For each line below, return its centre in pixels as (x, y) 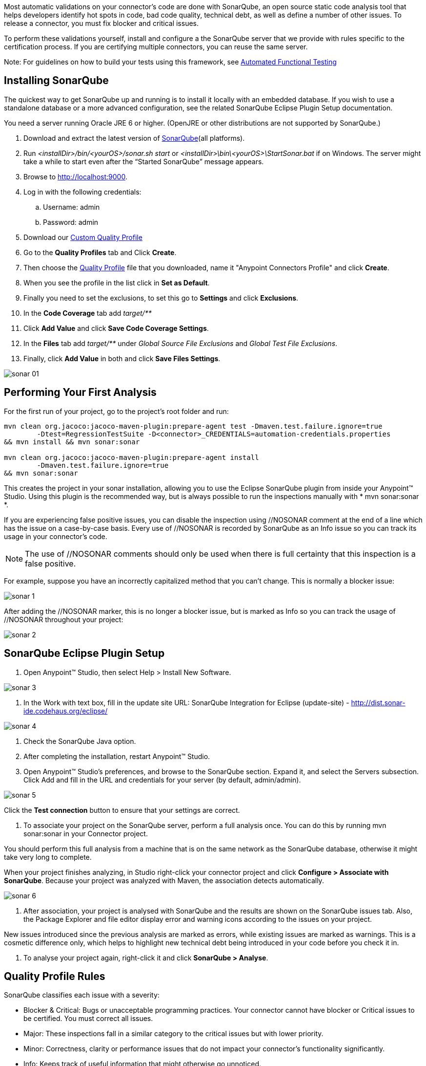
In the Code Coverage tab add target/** (88, 313)
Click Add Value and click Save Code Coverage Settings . (116, 328)
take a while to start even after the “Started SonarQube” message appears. (144, 161)
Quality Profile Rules (55, 976)
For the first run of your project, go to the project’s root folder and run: (116, 411)
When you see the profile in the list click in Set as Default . (117, 283)
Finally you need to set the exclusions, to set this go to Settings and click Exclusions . (161, 298)
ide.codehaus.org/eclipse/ (66, 711)
